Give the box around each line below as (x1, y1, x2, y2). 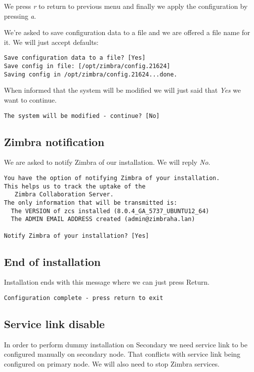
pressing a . (4, 10, 36, 21)
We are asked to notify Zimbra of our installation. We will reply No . (4, 157, 211, 167)
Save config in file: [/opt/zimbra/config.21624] (4, 63, 170, 70)
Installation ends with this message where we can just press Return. (4, 277, 210, 287)
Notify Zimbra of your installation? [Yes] (4, 232, 149, 239)
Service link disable (4, 316, 105, 332)
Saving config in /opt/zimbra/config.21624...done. (4, 71, 177, 78)
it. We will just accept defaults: (4, 37, 99, 47)
